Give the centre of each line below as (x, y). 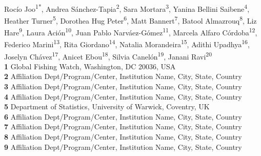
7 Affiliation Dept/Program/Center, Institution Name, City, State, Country (123, 126)
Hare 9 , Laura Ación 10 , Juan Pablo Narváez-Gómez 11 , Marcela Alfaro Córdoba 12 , (131, 32)
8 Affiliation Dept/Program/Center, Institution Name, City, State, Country (123, 136)
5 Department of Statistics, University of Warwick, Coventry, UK (107, 106)
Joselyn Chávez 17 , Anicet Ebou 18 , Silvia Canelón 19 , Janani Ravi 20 (108, 55)
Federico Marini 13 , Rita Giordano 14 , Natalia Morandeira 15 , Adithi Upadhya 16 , (127, 43)
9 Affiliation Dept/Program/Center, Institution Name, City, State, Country (123, 147)
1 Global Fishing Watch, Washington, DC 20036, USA (90, 66)
